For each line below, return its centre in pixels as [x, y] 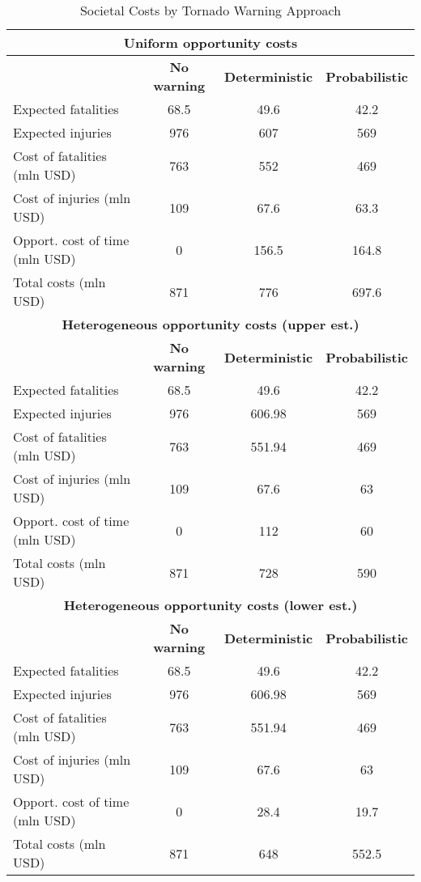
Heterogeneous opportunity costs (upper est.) [210, 324]
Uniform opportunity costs [210, 42]
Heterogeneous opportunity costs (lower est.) [210, 605]
